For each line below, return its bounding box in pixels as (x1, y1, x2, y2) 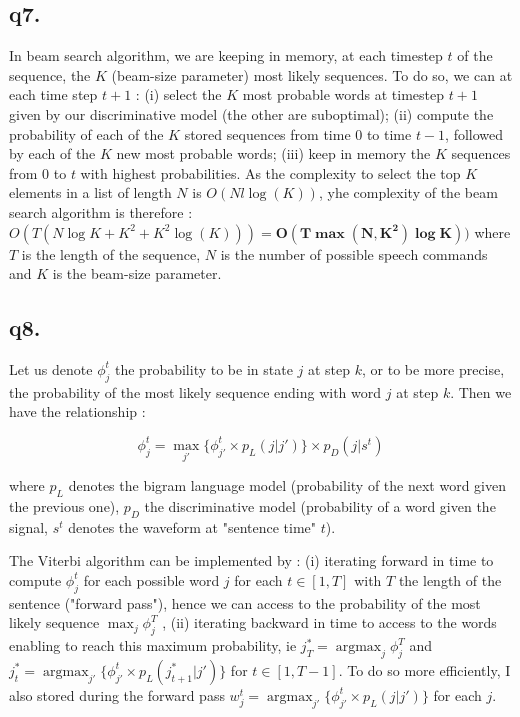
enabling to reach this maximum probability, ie (9, 635, 297, 656)
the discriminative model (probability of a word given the (144, 495, 496, 516)
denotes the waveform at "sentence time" (68, 516, 317, 537)
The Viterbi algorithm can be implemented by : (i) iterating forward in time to (9, 550, 494, 571)
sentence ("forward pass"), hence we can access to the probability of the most (9, 592, 481, 613)
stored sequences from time (184, 123, 351, 144)
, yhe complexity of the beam (318, 182, 498, 203)
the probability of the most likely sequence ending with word (9, 381, 382, 402)
